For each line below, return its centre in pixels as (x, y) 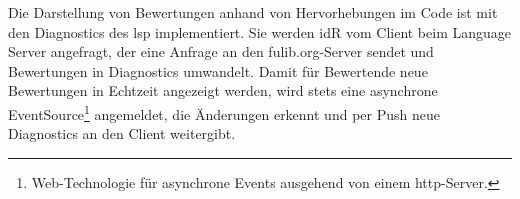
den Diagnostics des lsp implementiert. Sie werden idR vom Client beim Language (260, 31)
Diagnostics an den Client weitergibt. (122, 133)
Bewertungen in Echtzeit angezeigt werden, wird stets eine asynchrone (223, 90)
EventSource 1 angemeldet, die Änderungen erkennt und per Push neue (224, 112)
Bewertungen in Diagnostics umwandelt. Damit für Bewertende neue (218, 70)
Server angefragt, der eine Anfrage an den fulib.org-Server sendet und (221, 51)
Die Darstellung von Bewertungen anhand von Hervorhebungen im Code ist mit (253, 12)
